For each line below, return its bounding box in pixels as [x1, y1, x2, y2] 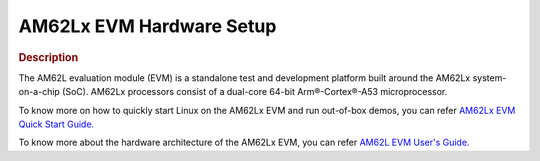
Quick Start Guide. [18, 118, 95, 130]
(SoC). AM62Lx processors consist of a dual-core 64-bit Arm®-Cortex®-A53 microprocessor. [61, 86, 448, 98]
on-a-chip [18, 86, 60, 98]
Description [18, 50, 79, 64]
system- [472, 71, 507, 84]
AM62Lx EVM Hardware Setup [18, 15, 277, 37]
